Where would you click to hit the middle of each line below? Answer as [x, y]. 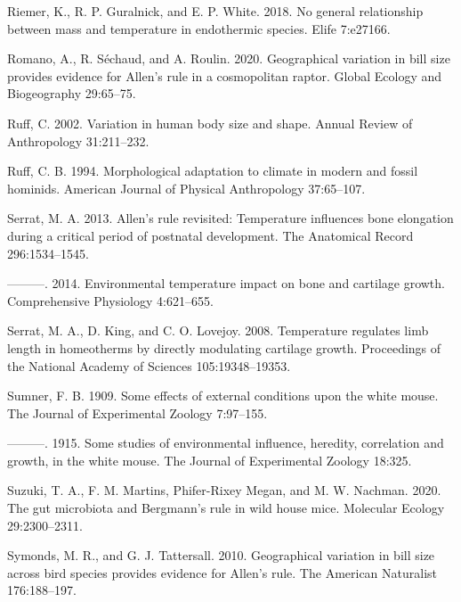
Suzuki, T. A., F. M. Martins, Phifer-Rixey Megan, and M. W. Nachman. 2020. [224, 490]
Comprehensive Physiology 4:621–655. [110, 300]
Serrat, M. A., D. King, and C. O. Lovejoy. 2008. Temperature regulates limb [218, 330]
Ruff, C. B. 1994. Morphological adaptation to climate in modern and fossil [213, 171]
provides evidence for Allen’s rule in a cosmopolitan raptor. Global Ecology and [225, 75]
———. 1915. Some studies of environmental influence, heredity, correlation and [226, 443]
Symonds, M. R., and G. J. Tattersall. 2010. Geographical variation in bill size [221, 555]
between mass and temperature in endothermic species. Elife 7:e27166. [199, 28]
